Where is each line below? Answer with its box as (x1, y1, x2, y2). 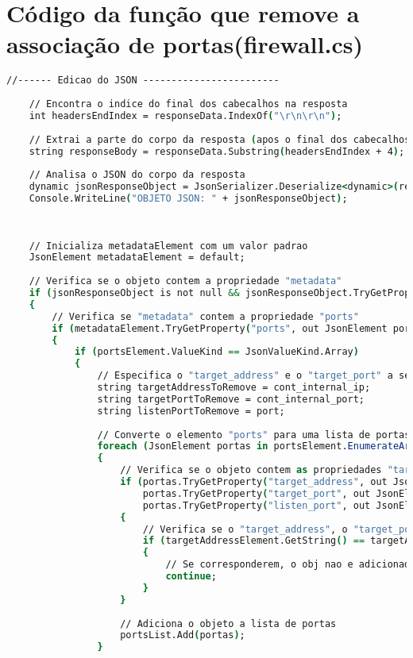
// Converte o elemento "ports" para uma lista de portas (97, 429, 411, 441)
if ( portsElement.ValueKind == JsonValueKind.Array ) (74, 346, 359, 358)
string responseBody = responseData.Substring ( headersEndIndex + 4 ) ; (29, 145, 405, 157)
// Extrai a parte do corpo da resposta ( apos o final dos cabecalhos (29, 133, 411, 145)
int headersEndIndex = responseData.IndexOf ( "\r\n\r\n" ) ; (29, 110, 342, 121)
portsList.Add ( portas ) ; (120, 629, 245, 641)
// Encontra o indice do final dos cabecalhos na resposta (29, 98, 348, 110)
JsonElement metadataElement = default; (29, 252, 245, 264)
